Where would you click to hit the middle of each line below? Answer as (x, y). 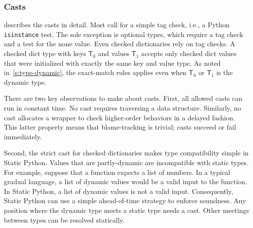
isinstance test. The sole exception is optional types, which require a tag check (124, 34)
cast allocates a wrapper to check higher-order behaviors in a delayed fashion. (119, 117)
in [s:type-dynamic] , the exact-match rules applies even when (95, 72)
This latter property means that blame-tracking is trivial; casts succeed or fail (120, 127)
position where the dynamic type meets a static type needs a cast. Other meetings (126, 210)
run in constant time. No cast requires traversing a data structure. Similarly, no (123, 108)
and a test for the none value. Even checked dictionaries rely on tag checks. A (120, 44)
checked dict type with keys (45, 53)
